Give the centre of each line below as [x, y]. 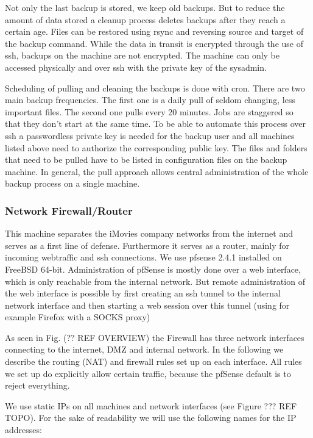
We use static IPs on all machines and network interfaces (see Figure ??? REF [151, 405]
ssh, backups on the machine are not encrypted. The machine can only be [142, 55]
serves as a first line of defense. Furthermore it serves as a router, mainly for [147, 245]
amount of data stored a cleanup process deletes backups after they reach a [145, 19]
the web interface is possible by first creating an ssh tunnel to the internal [143, 293]
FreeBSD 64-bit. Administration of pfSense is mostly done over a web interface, [153, 269]
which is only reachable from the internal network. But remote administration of [155, 281]
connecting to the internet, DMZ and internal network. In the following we [144, 349]
